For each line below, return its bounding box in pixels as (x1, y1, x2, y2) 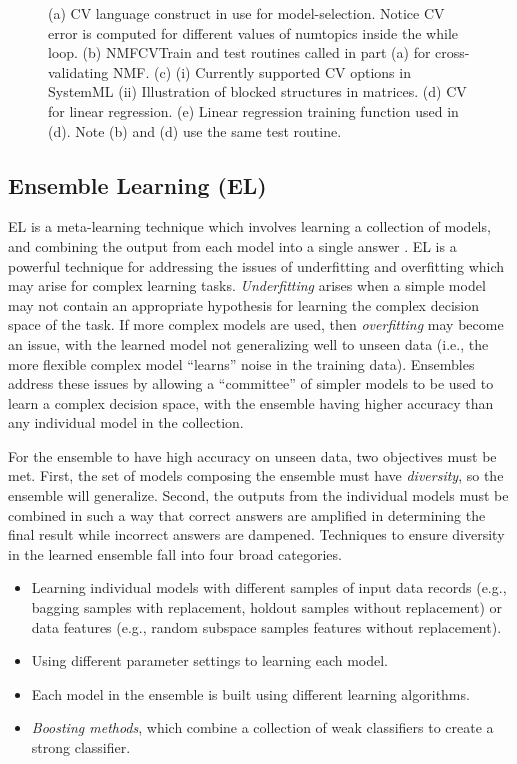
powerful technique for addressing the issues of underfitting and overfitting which (8, 255, 505, 276)
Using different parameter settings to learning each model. (31, 650, 388, 671)
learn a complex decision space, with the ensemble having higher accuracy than (8, 392, 494, 413)
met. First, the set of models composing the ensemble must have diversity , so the (8, 465, 504, 486)
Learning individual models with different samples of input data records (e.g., (31, 577, 507, 598)
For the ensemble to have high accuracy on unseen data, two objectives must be (8, 445, 497, 466)
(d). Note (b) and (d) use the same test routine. (48, 120, 342, 141)
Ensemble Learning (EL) (8, 169, 267, 200)
